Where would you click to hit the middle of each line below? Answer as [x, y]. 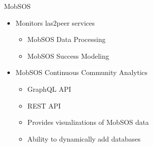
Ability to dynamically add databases [84, 138]
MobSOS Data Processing [66, 39]
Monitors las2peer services [55, 22]
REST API [44, 105]
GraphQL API [49, 89]
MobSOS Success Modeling [68, 55]
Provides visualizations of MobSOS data [88, 122]
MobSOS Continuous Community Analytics [81, 72]
